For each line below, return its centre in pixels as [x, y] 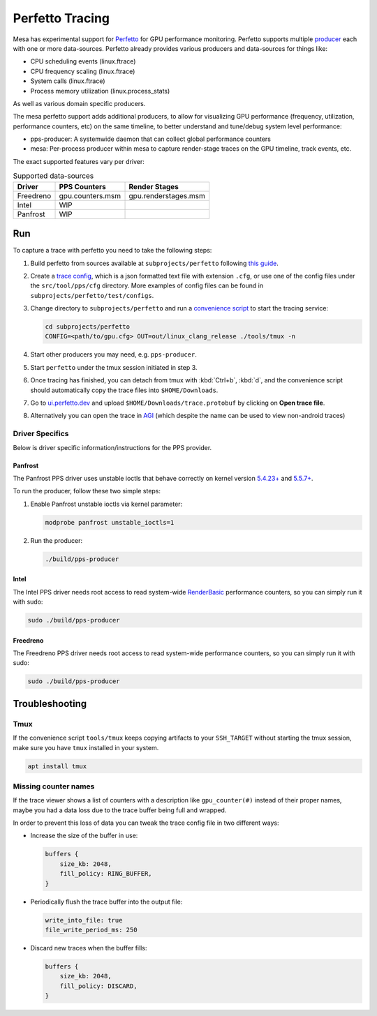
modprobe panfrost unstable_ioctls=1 [110, 522]
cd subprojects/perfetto [88, 327]
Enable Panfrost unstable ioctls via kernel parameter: [106, 504]
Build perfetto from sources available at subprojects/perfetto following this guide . [154, 263]
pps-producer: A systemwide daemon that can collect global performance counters [151, 139]
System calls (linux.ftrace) [68, 81]
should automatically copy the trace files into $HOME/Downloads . [124, 390]
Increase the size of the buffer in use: [84, 836]
